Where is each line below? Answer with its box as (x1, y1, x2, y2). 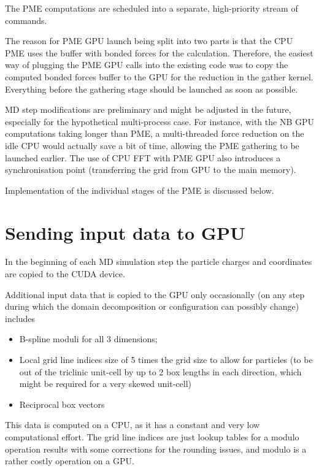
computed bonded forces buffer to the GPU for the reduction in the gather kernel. (5, 70, 313, 83)
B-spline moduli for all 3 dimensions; (19, 332, 158, 345)
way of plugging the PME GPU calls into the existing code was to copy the (5, 58, 288, 71)
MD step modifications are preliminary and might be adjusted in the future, (5, 103, 291, 116)
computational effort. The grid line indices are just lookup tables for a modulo (5, 430, 299, 443)
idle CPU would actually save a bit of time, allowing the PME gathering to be (5, 139, 299, 151)
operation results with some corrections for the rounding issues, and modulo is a (5, 442, 307, 455)
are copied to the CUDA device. (5, 267, 125, 280)
